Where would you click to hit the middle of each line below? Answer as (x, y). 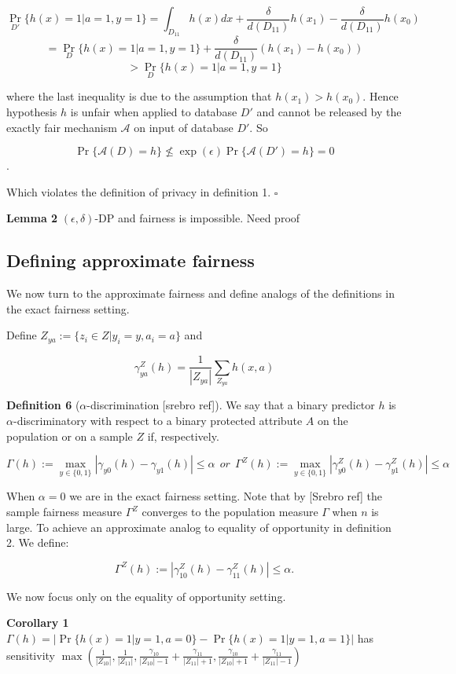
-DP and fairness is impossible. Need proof (197, 218)
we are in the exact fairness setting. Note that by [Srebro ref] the (226, 496)
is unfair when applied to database (154, 112)
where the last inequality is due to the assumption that (139, 96)
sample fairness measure (64, 512)
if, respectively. (183, 436)
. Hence (381, 96)
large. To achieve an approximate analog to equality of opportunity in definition (199, 527)
